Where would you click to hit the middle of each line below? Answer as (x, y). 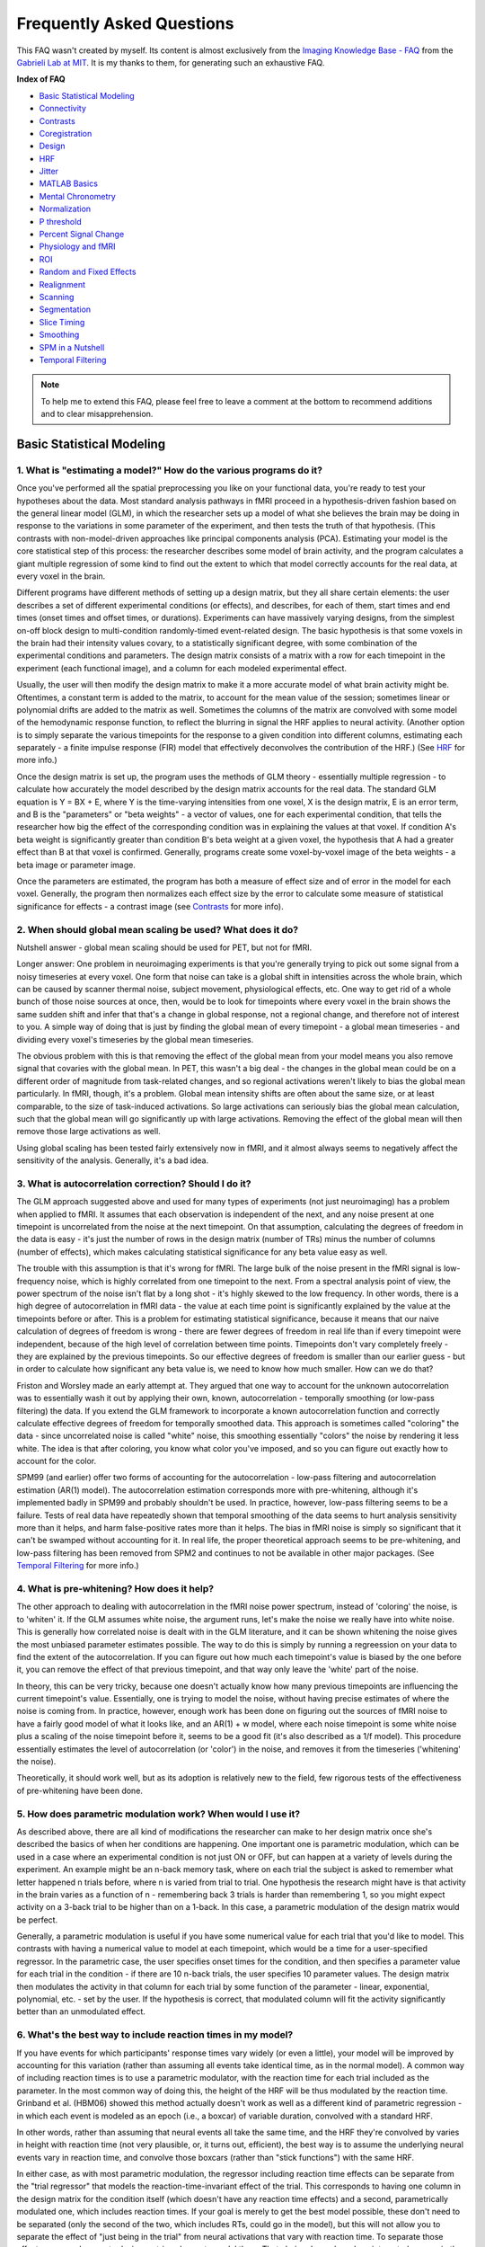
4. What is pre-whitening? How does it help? (115, 1588)
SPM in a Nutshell (72, 347)
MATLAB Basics (69, 183)
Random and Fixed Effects (88, 272)
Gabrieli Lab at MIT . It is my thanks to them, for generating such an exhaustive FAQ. (171, 62)
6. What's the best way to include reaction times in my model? (155, 2035)
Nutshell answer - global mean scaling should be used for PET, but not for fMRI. (164, 947)
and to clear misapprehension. (97, 414)
